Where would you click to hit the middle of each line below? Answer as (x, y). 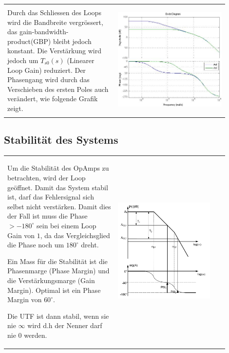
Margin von (25, 299)
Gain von (21, 235)
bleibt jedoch (72, 41)
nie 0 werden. (27, 335)
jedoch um (23, 60)
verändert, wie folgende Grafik (53, 99)
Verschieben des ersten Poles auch (58, 89)
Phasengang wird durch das (48, 79)
